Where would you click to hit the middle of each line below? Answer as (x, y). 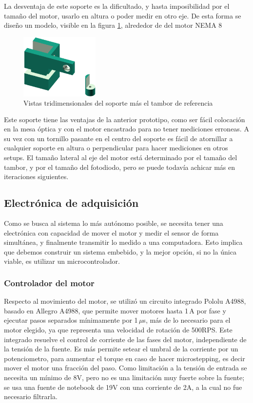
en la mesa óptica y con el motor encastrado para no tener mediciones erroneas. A (126, 129)
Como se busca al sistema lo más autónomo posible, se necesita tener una (114, 223)
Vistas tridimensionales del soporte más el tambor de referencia (118, 103)
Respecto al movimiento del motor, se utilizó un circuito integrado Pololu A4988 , (125, 301)
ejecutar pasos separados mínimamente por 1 (71, 320)
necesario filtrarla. (31, 396)
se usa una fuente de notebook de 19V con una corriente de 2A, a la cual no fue (123, 387)
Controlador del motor (49, 283)
